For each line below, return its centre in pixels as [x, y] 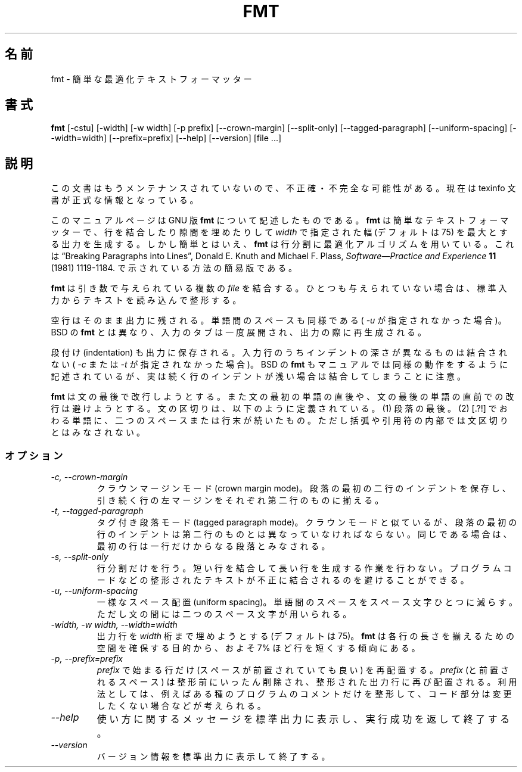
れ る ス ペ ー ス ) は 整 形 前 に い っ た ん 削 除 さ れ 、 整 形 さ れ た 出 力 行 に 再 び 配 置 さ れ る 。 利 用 [307, 682]
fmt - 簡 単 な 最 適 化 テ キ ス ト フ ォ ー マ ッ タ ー [151, 79]
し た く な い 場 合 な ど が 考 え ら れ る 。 [181, 706]
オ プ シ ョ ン [34, 455]
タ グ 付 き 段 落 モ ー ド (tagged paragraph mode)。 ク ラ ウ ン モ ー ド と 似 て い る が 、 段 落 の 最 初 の [307, 522]
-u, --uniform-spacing [94, 591]
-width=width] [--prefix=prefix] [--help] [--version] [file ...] [166, 138]
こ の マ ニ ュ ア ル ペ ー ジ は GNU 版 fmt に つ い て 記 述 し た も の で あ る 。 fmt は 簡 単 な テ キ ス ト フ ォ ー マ [280, 220]
